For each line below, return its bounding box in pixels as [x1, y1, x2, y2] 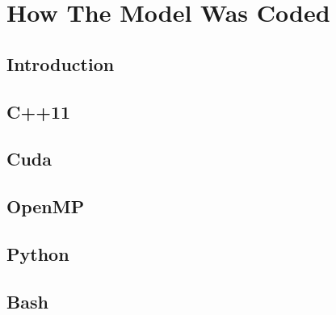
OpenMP [6, 194, 85, 219]
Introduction [6, 51, 115, 76]
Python [6, 241, 69, 266]
